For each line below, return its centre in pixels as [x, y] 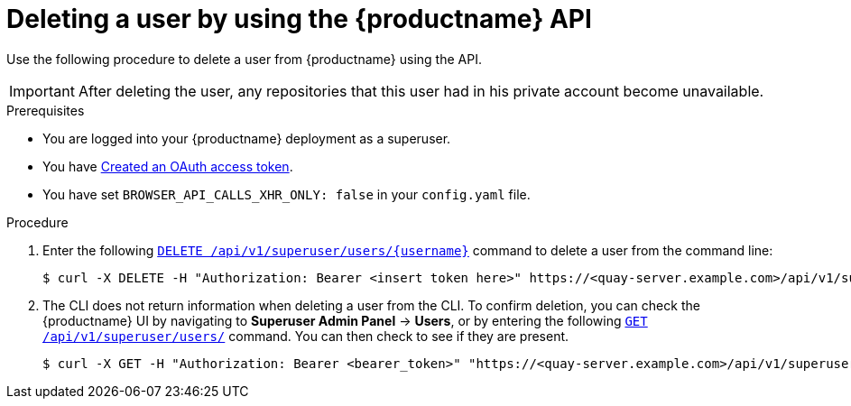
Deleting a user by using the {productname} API [299, 19]
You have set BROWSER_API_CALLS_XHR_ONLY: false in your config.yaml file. [287, 194]
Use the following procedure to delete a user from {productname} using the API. [244, 59]
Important [42, 91]
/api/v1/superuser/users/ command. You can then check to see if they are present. [306, 336]
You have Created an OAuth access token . [168, 166]
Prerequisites [46, 110]
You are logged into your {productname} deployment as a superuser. [247, 138]
